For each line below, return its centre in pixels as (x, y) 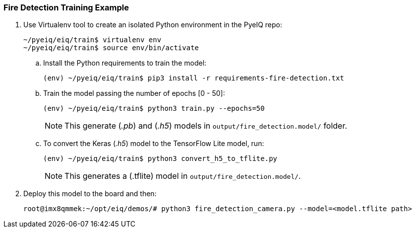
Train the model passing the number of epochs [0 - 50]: (134, 93)
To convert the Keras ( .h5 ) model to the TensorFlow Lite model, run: (154, 144)
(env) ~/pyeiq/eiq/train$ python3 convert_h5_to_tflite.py (160, 159)
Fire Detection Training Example (66, 7)
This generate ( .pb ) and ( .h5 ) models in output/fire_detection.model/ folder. (206, 126)
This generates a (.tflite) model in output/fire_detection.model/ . (183, 176)
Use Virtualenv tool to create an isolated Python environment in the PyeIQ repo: (153, 25)
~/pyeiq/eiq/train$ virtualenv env (92, 40)
